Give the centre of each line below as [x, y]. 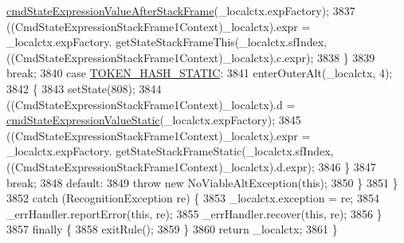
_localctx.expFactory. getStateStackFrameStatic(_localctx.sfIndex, [170, 151]
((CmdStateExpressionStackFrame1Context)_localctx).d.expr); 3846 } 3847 [191, 166]
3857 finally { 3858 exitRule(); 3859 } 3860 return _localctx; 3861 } [172, 229]
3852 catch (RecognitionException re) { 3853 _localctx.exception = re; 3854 [193, 198]
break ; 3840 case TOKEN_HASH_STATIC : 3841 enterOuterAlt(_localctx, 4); [200, 73]
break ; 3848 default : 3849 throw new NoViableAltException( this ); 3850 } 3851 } [202, 182]
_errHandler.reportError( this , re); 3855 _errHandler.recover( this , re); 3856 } [194, 213]
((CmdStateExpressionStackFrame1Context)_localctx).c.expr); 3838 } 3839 [191, 57]
